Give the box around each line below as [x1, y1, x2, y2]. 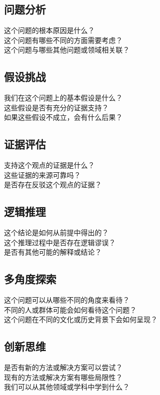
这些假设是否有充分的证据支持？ [4, 102, 109, 112]
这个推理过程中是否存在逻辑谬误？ [4, 237, 116, 247]
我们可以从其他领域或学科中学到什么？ [4, 382, 130, 392]
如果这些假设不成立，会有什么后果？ [4, 112, 123, 122]
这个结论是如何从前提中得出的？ [4, 227, 109, 238]
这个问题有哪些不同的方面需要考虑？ [4, 34, 123, 45]
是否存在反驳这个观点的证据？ [4, 179, 102, 190]
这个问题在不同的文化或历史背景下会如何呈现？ [4, 314, 158, 325]
